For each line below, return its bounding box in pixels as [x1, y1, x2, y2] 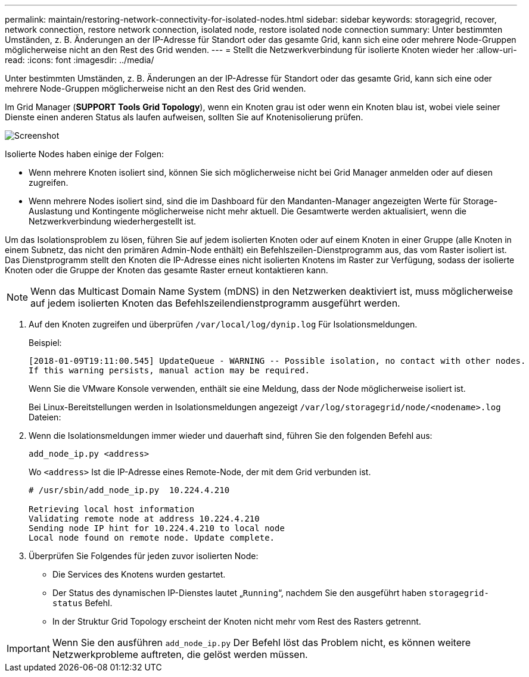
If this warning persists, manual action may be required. [29, 366, 310, 375]
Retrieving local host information [29, 504, 195, 514]
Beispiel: [29, 338, 62, 348]
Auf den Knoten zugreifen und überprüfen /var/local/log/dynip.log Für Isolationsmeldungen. [29, 319, 418, 329]
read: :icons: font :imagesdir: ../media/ [5, 55, 154, 65]
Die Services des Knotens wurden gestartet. [52, 569, 226, 579]
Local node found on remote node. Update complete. [29, 533, 275, 542]
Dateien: [29, 412, 61, 422]
